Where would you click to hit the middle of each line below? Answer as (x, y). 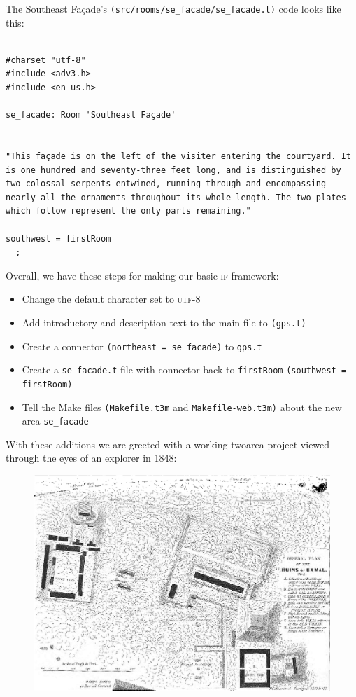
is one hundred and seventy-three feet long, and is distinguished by (173, 170)
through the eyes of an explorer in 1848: (91, 458)
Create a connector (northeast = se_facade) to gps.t (142, 346)
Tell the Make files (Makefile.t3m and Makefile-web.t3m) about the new (182, 407)
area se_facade (55, 421)
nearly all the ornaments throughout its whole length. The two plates (176, 197)
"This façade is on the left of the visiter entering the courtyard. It (178, 156)
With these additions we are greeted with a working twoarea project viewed (168, 444)
